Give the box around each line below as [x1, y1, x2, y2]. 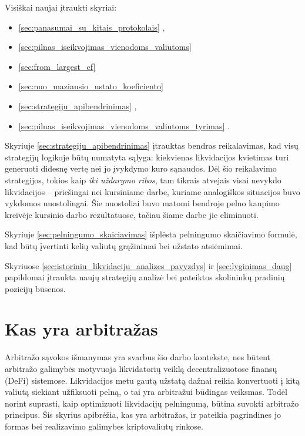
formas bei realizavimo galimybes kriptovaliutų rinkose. [5, 420, 203, 432]
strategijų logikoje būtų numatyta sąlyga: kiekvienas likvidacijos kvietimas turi [5, 150, 289, 163]
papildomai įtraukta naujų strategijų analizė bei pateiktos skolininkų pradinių [5, 271, 285, 283]
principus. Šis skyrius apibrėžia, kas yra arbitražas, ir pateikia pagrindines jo [5, 408, 281, 421]
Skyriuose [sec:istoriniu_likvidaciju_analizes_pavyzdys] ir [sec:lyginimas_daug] [5, 259, 292, 271]
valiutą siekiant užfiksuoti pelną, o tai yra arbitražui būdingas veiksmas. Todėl [5, 385, 287, 398]
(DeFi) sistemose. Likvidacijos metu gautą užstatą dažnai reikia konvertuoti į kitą [5, 374, 300, 386]
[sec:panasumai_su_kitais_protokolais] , [18, 21, 165, 33]
